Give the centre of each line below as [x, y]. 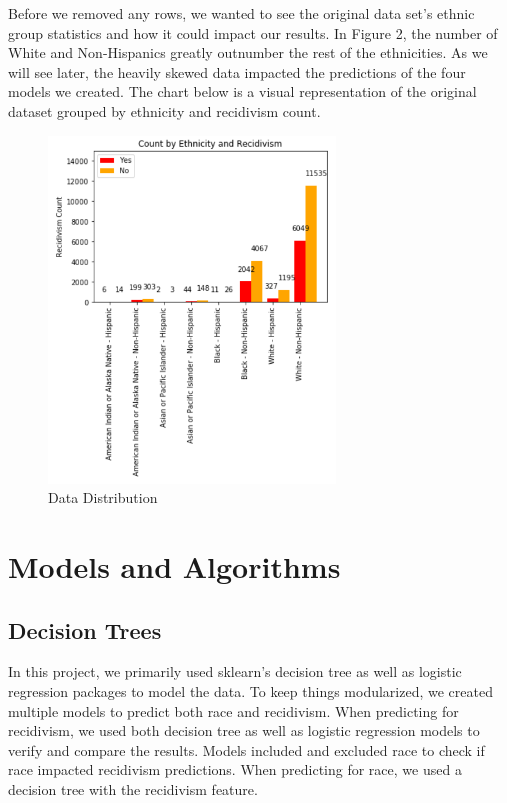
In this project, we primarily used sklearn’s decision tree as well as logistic [235, 671]
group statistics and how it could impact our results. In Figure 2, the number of [253, 32]
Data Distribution [103, 497]
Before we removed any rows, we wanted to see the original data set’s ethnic [241, 13]
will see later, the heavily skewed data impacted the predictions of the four [237, 71]
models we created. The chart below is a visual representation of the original [242, 91]
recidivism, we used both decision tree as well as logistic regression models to [244, 730]
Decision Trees [85, 629]
